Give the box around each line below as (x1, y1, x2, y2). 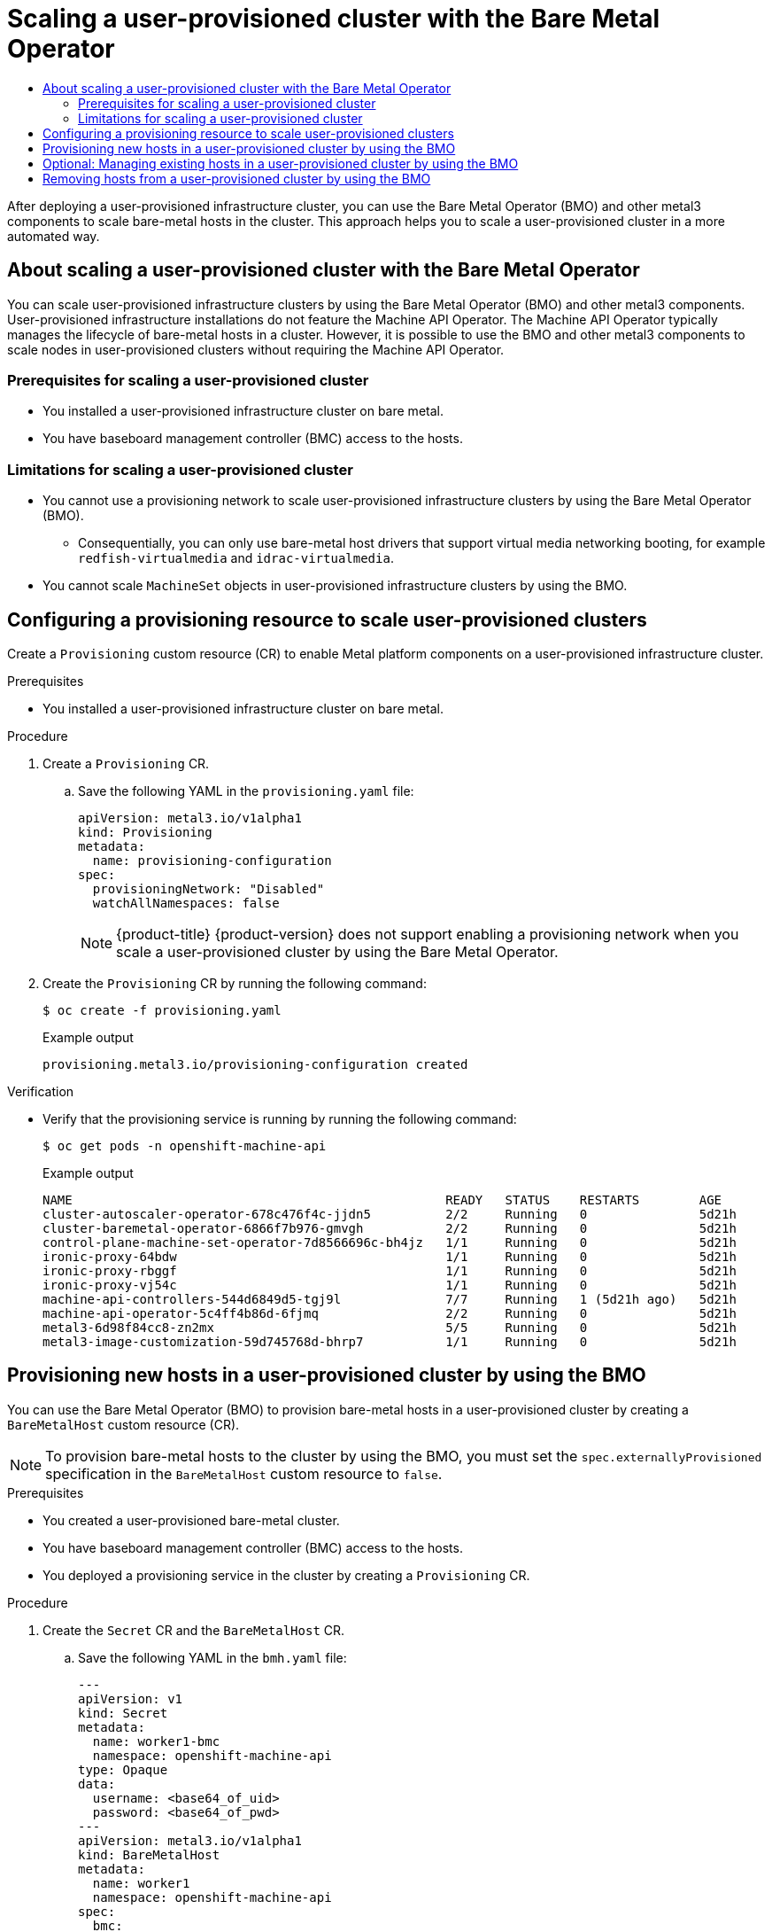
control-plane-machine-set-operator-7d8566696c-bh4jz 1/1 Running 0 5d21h (42, 1235, 737, 1250)
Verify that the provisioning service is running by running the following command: (42, 1110, 517, 1126)
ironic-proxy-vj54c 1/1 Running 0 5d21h (42, 1277, 737, 1292)
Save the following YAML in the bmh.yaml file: (78, 1649, 347, 1665)
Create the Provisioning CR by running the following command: (42, 975, 427, 991)
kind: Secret (78, 1705, 168, 1720)
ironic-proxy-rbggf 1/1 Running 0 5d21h (42, 1263, 737, 1278)
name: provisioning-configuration (92, 853, 332, 868)
